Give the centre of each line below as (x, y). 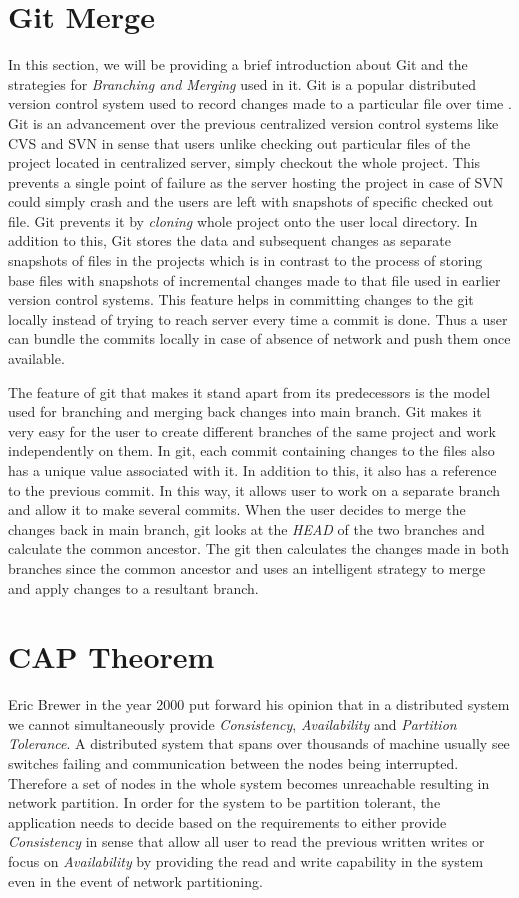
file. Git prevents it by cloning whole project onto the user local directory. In (243, 220)
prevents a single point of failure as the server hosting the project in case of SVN (256, 181)
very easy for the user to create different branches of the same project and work (252, 430)
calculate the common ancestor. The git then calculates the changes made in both (259, 548)
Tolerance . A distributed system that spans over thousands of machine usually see (259, 743)
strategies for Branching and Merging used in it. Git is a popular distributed (242, 83)
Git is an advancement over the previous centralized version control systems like (253, 122)
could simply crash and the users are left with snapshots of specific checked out (251, 201)
